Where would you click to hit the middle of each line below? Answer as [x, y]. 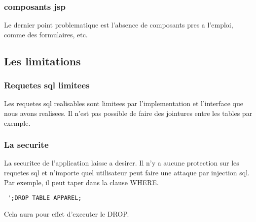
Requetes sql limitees [47, 85]
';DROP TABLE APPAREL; [45, 198]
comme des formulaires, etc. [46, 34]
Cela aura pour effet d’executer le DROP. [67, 213]
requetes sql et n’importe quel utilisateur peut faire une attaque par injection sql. [127, 172]
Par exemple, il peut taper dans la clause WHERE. [81, 182]
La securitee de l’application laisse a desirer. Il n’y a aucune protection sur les [122, 163]
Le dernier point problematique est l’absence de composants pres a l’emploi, [119, 25]
